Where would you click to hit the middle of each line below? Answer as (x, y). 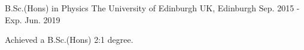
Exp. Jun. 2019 (33, 19)
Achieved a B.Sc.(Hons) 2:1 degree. (69, 40)
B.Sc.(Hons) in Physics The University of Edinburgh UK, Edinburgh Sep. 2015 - (152, 8)
